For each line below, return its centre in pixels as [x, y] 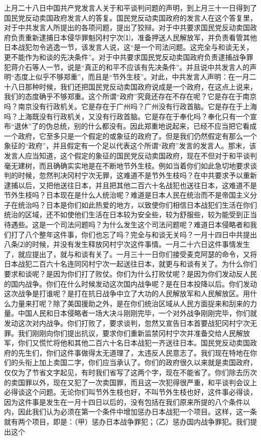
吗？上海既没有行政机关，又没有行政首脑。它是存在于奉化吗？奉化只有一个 [127, 116]
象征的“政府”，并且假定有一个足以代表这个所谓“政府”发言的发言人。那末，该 [130, 146]
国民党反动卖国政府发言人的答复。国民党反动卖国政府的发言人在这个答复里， [130, 17]
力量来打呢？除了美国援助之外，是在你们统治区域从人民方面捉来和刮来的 [130, 303]
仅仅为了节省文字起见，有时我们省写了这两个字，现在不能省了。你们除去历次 [130, 372]
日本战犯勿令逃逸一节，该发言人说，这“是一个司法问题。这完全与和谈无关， [129, 47]
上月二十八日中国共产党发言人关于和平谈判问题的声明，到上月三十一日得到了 [130, 8]
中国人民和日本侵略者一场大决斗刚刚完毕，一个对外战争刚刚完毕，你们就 [137, 313]
